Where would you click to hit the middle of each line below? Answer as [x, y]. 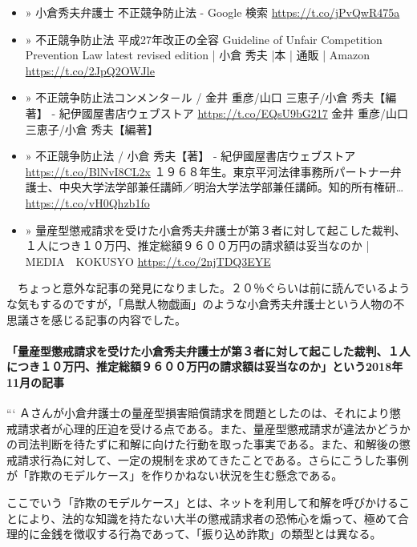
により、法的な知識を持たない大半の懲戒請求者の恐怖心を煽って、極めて [207, 518]
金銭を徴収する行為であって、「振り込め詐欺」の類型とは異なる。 [211, 534]
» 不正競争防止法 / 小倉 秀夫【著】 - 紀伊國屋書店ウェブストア [190, 156]
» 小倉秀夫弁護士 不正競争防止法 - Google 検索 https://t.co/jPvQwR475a [213, 12]
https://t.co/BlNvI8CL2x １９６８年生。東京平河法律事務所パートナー [208, 171]
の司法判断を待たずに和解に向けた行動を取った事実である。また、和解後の [203, 444]
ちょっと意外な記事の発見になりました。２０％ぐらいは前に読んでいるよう [214, 288]
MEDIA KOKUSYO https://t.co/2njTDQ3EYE [148, 261]
